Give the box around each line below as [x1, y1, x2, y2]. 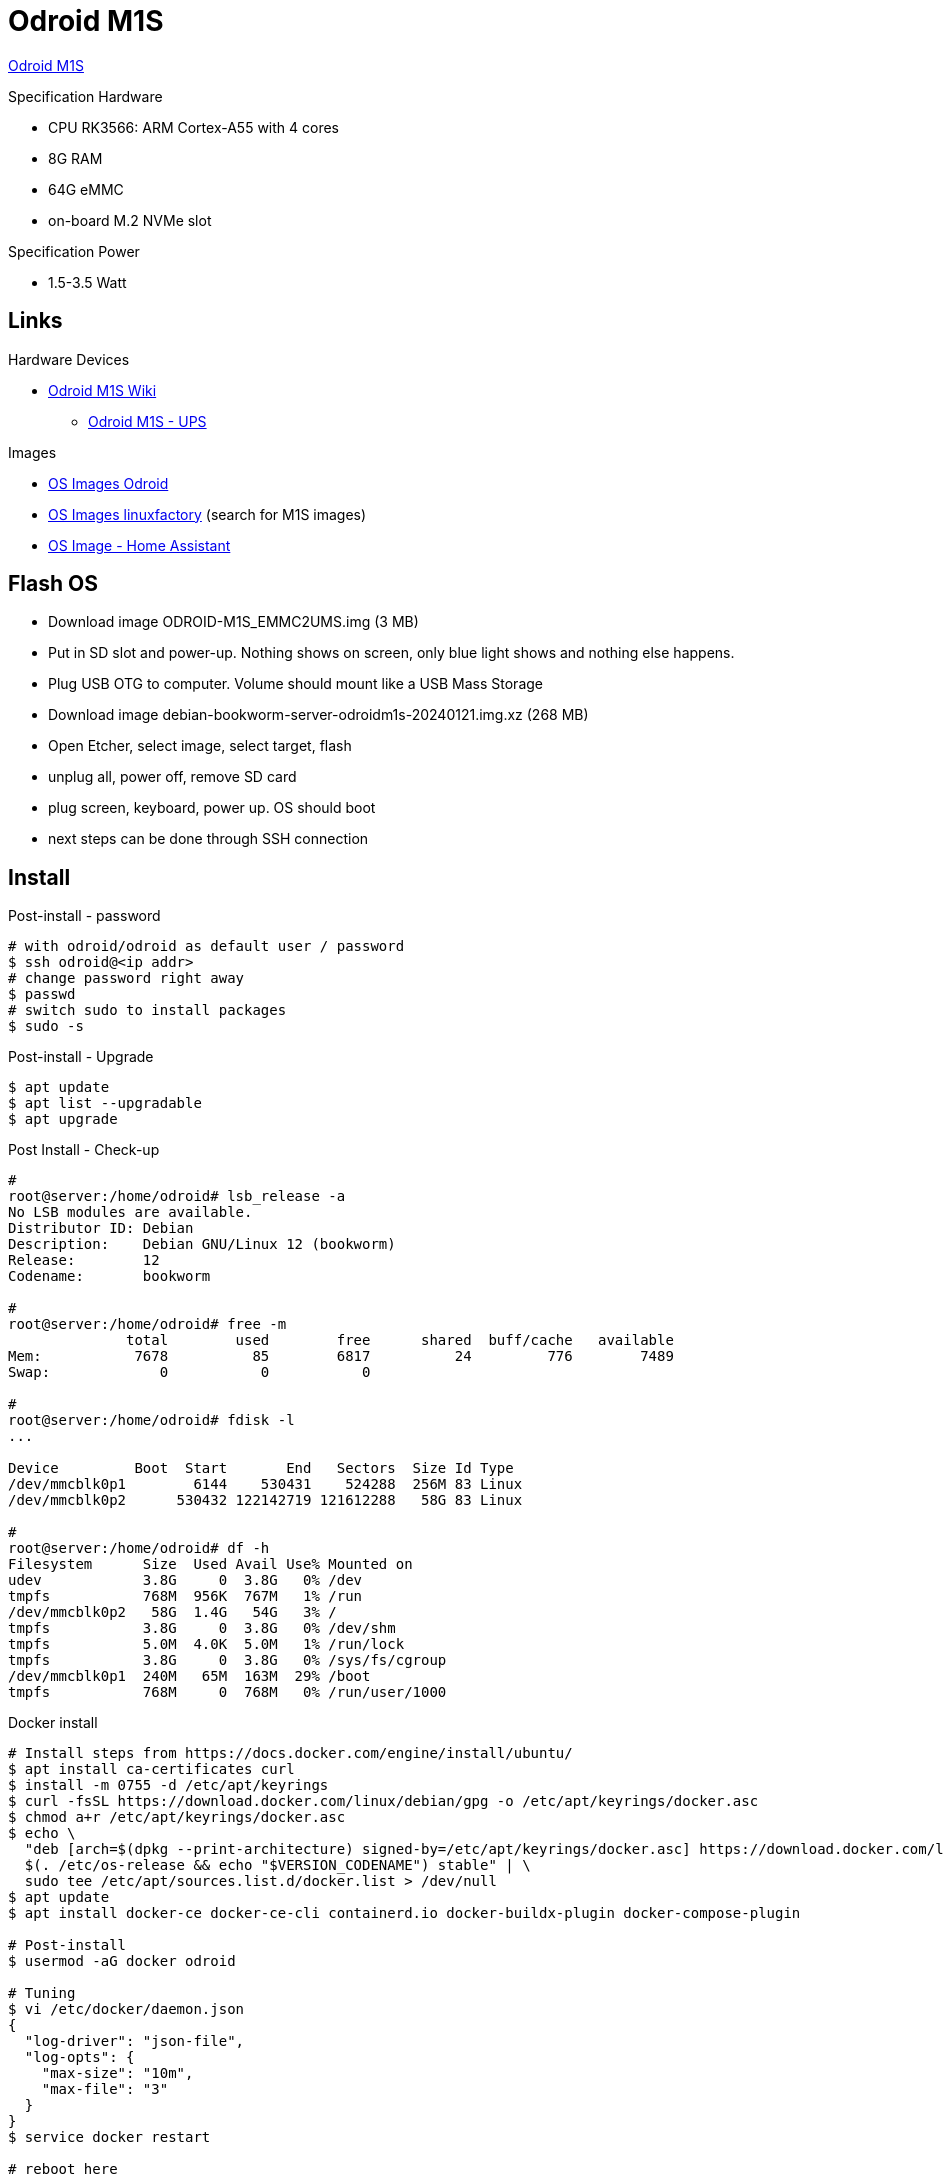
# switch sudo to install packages [8, 1002, 287, 1019]
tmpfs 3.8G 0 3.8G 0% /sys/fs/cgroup [8, 1652, 447, 1669]
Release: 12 [8, 1252, 160, 1269]
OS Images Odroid [48, 474, 169, 492]
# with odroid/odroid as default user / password [8, 938, 405, 955]
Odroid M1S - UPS [88, 412, 207, 430]
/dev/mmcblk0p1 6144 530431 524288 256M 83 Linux [8, 1476, 523, 1493]
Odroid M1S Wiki [48, 381, 157, 399]
